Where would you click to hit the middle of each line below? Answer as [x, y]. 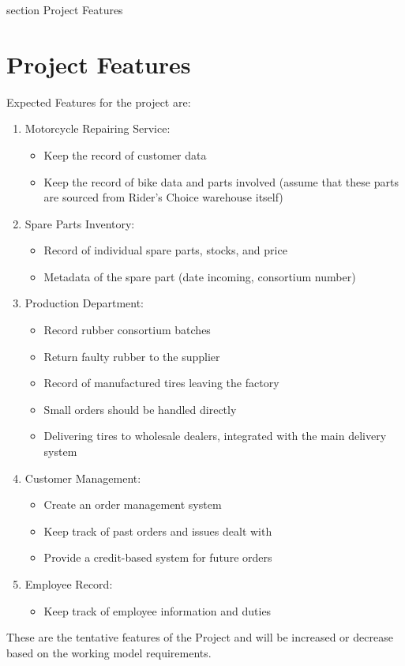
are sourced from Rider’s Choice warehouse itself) [163, 197]
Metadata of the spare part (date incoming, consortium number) [200, 276]
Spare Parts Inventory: [80, 223]
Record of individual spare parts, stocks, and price [165, 250]
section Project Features [65, 9]
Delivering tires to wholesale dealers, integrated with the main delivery [215, 436]
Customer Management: [83, 478]
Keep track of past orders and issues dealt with [158, 531]
